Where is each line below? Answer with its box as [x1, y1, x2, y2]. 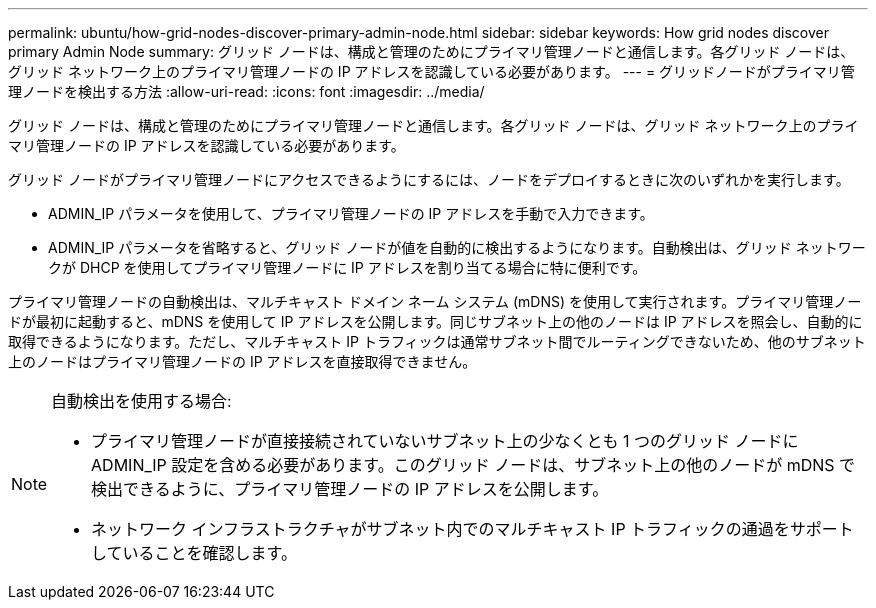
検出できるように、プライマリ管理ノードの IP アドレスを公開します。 [91, 479, 609, 499]
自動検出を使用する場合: [51, 391, 232, 411]
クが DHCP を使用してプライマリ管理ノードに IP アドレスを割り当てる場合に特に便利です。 [48, 259, 647, 276]
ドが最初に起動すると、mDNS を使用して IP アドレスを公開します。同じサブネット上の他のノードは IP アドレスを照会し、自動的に [8, 313, 863, 330]
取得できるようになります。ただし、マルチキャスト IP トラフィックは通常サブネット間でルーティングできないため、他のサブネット [8, 333, 866, 350]
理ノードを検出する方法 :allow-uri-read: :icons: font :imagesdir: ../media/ [8, 83, 485, 100]
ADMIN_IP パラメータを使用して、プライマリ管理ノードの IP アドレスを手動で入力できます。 [48, 205, 654, 222]
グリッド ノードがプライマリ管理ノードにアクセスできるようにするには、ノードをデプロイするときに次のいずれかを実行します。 [8, 171, 850, 188]
